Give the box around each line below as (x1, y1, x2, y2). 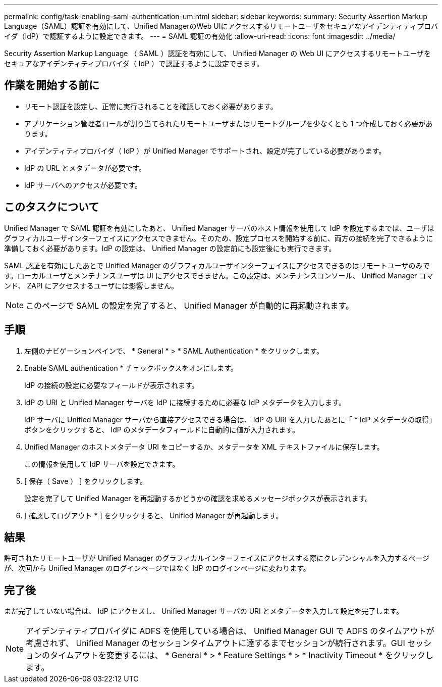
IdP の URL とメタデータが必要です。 (24, 163, 146, 172)
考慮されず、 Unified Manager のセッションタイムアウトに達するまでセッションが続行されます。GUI (26, 638, 405, 649)
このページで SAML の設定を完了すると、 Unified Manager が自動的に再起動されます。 (26, 300, 354, 311)
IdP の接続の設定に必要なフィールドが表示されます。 (24, 380, 199, 389)
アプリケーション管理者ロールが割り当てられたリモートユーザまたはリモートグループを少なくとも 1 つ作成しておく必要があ (24, 119, 433, 128)
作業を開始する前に (4, 79, 99, 92)
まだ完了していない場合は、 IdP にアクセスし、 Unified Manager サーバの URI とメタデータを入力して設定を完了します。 (4, 607, 403, 616)
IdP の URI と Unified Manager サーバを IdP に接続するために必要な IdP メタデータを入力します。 (24, 398, 346, 407)
